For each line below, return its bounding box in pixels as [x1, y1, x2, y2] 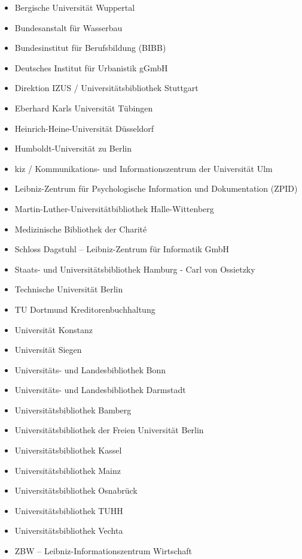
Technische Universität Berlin [14, 283, 123, 295]
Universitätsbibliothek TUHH [14, 504, 123, 516]
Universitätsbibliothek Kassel [14, 444, 122, 457]
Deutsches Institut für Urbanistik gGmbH [14, 61, 168, 74]
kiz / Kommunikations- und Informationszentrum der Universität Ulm [14, 162, 273, 174]
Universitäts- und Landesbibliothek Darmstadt [14, 383, 186, 396]
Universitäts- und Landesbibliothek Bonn [14, 363, 166, 376]
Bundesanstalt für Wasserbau [14, 21, 123, 34]
